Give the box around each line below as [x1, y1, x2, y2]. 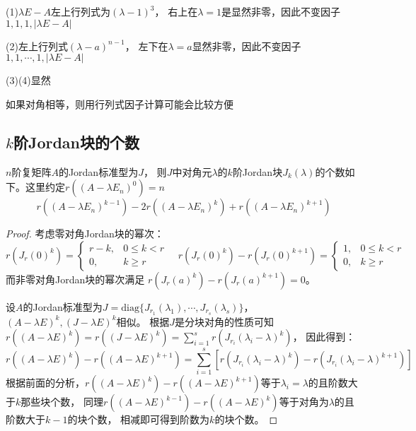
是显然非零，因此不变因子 [221, 4, 340, 18]
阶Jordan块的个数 [13, 131, 140, 153]
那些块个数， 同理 [21, 394, 103, 409]
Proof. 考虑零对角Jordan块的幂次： [6, 226, 164, 241]
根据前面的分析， [6, 375, 85, 390]
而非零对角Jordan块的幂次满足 [6, 271, 145, 286]
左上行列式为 [51, 4, 111, 18]
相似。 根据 [116, 314, 170, 329]
